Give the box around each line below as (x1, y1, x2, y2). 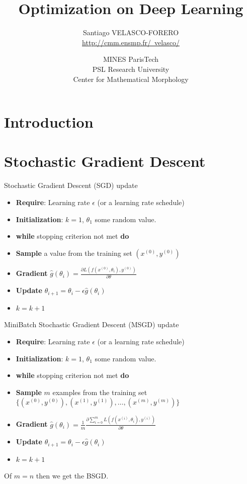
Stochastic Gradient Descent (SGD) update (4, 180, 138, 190)
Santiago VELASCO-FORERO (83, 27, 179, 38)
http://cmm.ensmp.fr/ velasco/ (82, 37, 180, 47)
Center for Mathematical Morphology (73, 73, 189, 84)
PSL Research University (92, 63, 170, 74)
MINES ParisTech (103, 54, 159, 64)
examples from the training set (52, 386, 147, 397)
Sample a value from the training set (16, 247, 132, 258)
